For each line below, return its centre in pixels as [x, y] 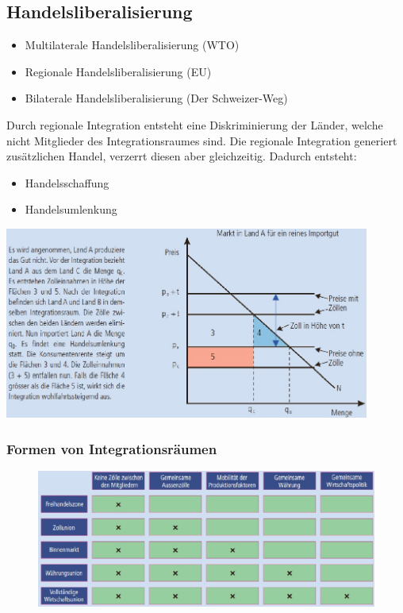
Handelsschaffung [67, 182]
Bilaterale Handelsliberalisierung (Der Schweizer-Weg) [156, 98]
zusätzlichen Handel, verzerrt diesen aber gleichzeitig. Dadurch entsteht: [182, 156]
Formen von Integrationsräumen [112, 448]
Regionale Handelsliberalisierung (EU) [118, 71]
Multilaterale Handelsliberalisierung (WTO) [132, 45]
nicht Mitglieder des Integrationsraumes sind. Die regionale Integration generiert [202, 140]
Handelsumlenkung [71, 209]
